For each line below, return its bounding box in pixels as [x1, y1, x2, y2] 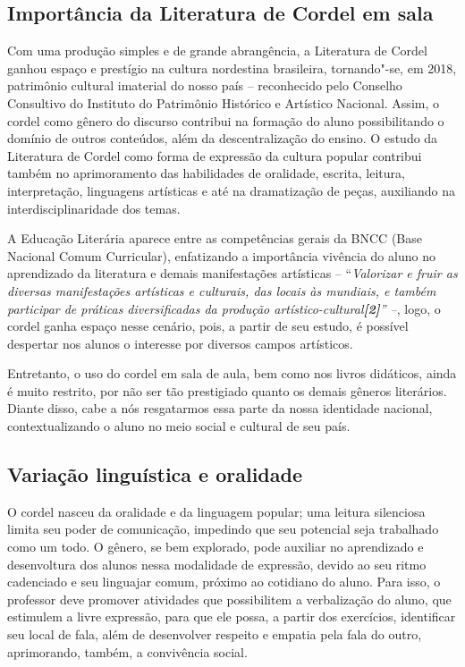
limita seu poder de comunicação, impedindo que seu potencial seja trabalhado [7, 519, 439, 538]
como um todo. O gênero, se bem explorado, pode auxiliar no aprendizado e [7, 537, 424, 556]
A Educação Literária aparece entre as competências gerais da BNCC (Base [7, 229, 422, 248]
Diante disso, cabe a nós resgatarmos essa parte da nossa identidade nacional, [7, 399, 433, 418]
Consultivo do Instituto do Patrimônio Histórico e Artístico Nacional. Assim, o [7, 93, 439, 112]
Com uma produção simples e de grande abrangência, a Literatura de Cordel [7, 41, 427, 60]
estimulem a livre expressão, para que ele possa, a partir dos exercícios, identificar [7, 607, 456, 626]
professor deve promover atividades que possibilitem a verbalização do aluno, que [7, 589, 452, 608]
